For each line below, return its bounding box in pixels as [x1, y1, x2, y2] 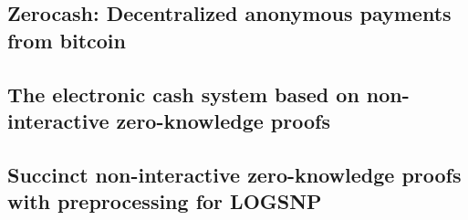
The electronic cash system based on [7, 79, 359, 108]
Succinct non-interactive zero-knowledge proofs [7, 160, 462, 188]
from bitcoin [7, 26, 126, 54]
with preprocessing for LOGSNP [7, 187, 322, 215]
